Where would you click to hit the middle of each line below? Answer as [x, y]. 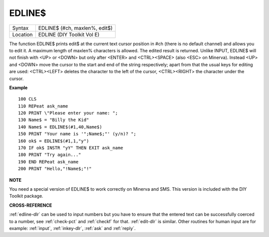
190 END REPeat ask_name [48, 162]
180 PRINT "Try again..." [50, 155]
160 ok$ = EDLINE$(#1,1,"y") [54, 141]
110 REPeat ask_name [43, 106]
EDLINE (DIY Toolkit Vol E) [69, 34]
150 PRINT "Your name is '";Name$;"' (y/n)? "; [77, 134]
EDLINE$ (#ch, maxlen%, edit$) [75, 28]
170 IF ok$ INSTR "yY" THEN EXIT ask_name [71, 148]
